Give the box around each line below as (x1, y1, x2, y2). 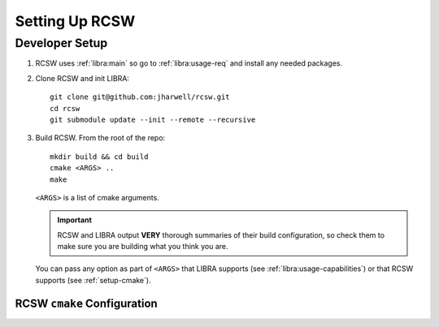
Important (57, 215, 93, 225)
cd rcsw (50, 104, 80, 113)
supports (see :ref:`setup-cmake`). (35, 275, 151, 285)
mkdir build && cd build (50, 152, 149, 161)
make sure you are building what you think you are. (57, 242, 228, 252)
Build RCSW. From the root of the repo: (35, 133, 166, 143)
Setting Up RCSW (15, 12, 136, 30)
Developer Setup (15, 36, 108, 50)
